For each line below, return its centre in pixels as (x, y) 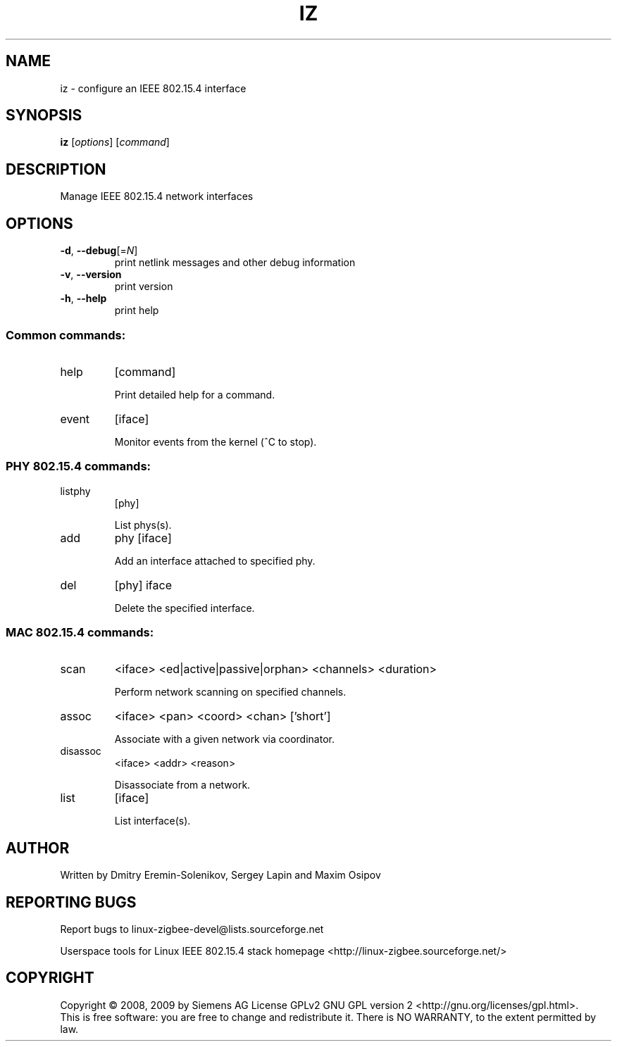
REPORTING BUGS (71, 902)
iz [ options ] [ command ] (115, 142)
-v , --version (91, 275)
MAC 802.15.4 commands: (80, 632)
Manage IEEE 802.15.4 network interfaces (157, 196)
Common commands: (66, 335)
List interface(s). (152, 821)
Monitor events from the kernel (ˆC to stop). (216, 441)
